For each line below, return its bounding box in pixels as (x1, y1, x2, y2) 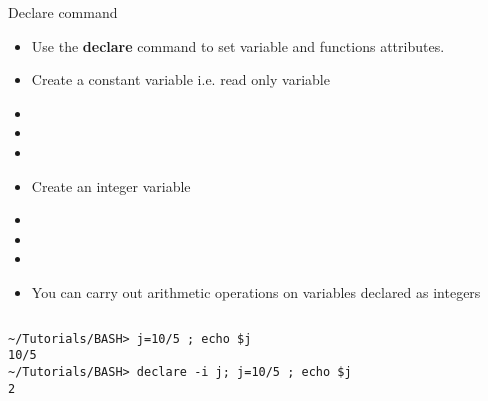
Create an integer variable (31, 175, 191, 196)
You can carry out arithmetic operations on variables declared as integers (31, 281, 481, 302)
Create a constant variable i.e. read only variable (31, 69, 330, 90)
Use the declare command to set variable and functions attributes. (31, 35, 445, 56)
